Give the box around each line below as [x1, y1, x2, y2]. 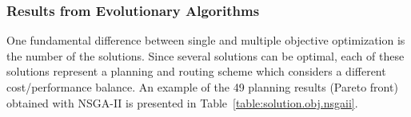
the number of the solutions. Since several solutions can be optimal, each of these [6, 47, 405, 64]
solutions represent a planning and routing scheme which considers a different [6, 63, 386, 80]
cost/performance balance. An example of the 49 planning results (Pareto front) [6, 79, 398, 95]
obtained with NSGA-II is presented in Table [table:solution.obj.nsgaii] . [6, 94, 358, 111]
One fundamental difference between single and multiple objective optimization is [6, 32, 405, 49]
